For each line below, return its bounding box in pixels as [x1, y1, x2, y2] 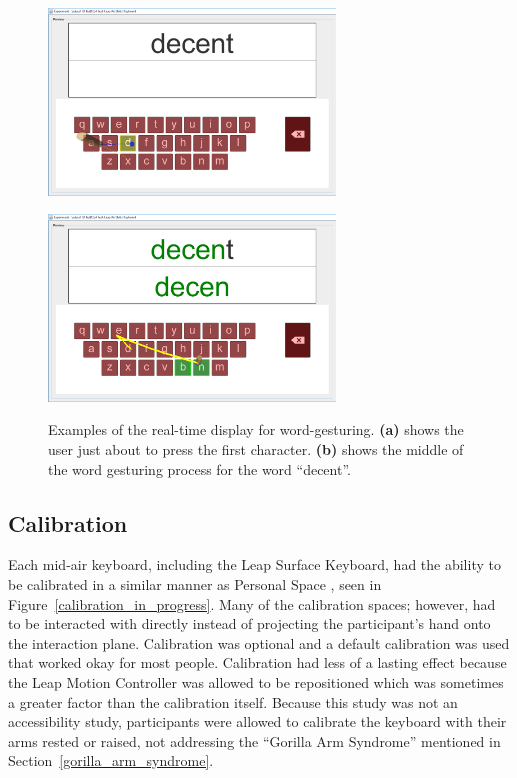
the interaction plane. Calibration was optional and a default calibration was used [8, 632, 510, 653]
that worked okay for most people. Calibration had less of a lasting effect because [8, 652, 507, 673]
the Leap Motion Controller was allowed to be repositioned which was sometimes [8, 671, 504, 692]
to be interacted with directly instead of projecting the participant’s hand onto [8, 613, 491, 634]
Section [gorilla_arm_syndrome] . [8, 750, 214, 771]
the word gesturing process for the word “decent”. [48, 458, 351, 479]
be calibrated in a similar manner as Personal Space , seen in [8, 573, 382, 594]
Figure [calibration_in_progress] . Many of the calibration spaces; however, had [8, 593, 496, 614]
